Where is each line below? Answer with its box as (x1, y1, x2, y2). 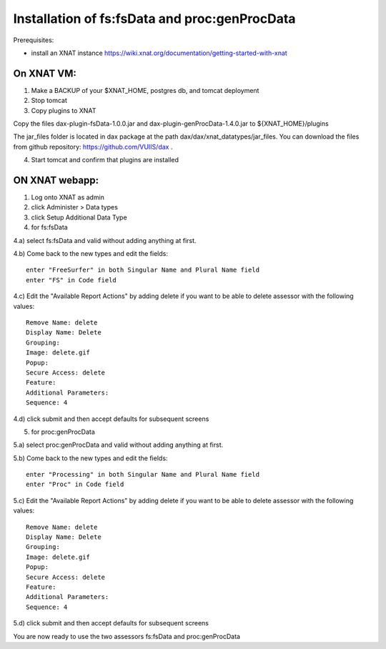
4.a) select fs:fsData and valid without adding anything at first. (13, 236, 197, 244)
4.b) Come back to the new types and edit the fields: (13, 249, 168, 258)
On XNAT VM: (13, 67, 76, 79)
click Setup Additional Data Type (31, 213, 128, 222)
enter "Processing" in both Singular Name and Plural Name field (26, 470, 260, 479)
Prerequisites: (13, 36, 54, 44)
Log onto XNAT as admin (31, 193, 105, 202)
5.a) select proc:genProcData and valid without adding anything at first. (13, 440, 224, 450)
